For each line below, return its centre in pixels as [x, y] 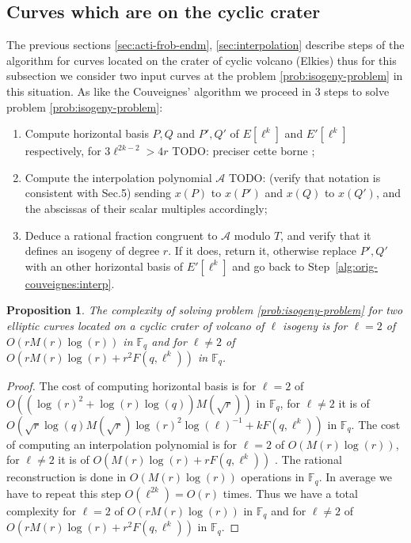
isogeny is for [315, 325]
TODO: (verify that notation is [304, 177]
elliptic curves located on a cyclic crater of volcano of [135, 325]
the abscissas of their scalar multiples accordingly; [146, 208]
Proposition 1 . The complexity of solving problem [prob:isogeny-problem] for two [205, 310]
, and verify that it [326, 235]
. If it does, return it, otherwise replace [263, 251]
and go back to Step [281, 266]
